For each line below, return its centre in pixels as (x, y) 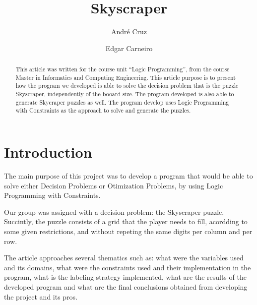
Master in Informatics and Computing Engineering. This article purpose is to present (126, 77)
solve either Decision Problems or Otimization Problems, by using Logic (114, 185)
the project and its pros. (41, 296)
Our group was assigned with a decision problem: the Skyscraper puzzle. (114, 212)
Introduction (48, 152)
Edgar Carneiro (129, 48)
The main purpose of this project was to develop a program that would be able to (128, 175)
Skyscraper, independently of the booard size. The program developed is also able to (125, 94)
